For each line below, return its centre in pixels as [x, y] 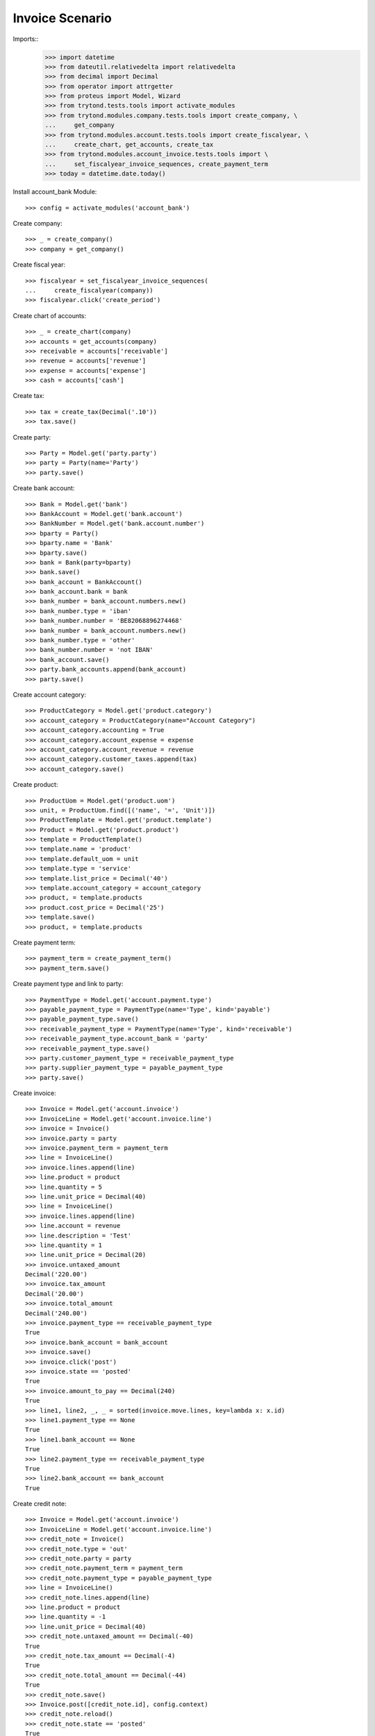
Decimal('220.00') [57, 1275]
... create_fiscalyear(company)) [90, 290]
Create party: [32, 437]
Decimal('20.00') [55, 1294]
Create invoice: [34, 1093]
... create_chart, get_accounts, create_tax [129, 145]
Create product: [35, 785]
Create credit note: [40, 1504]
